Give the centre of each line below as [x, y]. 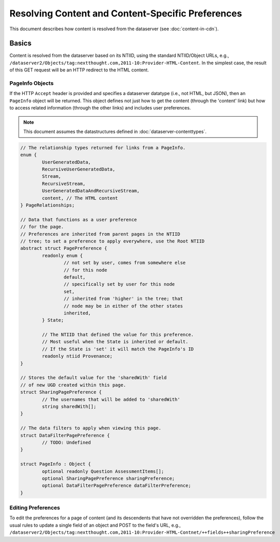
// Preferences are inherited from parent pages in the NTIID [100, 234]
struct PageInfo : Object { [55, 464]
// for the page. [42, 227]
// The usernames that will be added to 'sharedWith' [111, 399]
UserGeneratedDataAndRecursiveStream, [91, 191]
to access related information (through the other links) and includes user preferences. [100, 108]
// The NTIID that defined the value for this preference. [118, 335]
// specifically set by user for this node [119, 284]
